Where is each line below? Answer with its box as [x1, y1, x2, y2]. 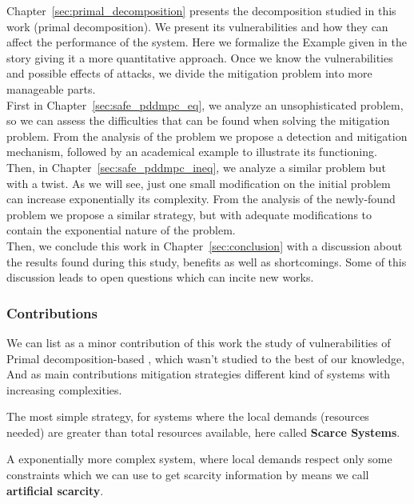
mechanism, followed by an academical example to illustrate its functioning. [6, 143, 377, 160]
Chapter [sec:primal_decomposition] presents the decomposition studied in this [6, 2, 396, 18]
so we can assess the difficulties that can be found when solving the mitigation [6, 112, 390, 129]
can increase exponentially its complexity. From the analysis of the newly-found [6, 190, 396, 207]
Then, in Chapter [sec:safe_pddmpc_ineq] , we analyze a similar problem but [6, 158, 386, 175]
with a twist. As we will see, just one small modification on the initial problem [6, 174, 391, 191]
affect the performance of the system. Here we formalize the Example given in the [6, 34, 407, 50]
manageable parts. [6, 80, 96, 97]
